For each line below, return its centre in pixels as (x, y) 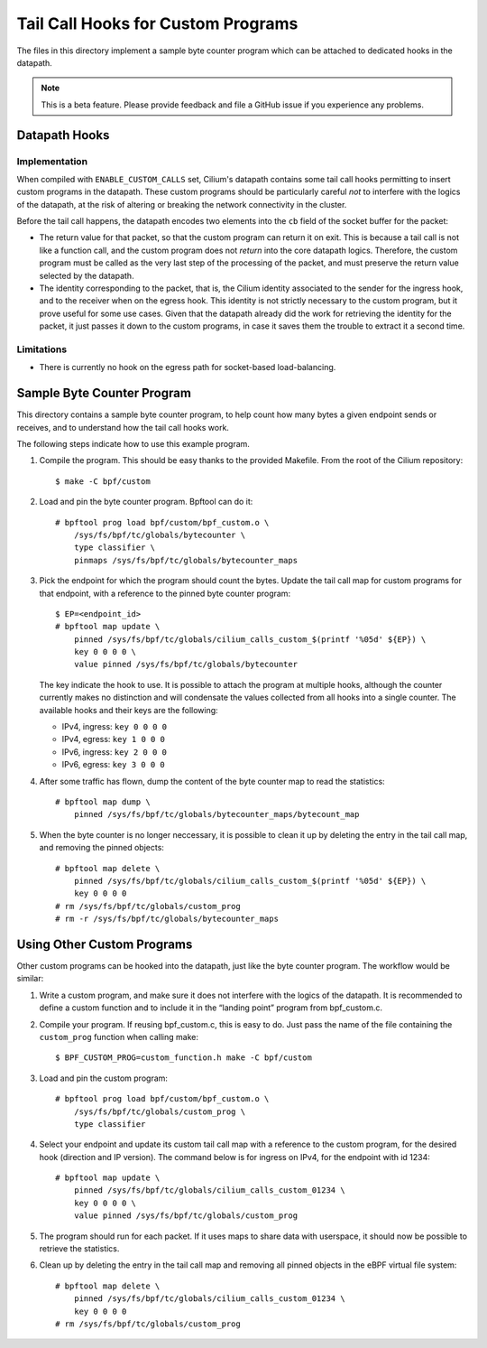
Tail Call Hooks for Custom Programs (157, 23)
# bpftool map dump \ (103, 802)
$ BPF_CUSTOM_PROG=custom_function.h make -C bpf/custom (184, 1058)
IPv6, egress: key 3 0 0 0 (114, 765)
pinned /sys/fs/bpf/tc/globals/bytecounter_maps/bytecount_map (216, 814)
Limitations (42, 349)
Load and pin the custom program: (104, 1078)
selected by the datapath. (87, 275)
